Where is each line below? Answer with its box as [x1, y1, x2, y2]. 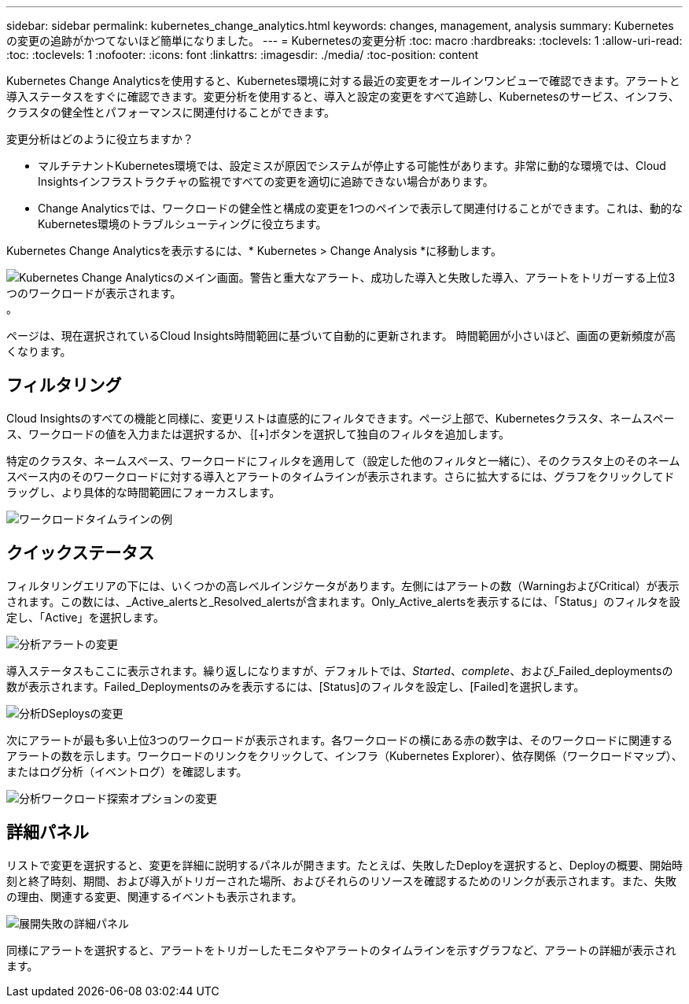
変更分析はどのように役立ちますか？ [6, 132, 193, 146]
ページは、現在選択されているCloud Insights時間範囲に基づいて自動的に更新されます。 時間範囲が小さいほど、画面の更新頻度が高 [6, 329, 676, 342]
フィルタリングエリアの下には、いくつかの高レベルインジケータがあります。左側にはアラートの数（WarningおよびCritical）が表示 [6, 578, 680, 592]
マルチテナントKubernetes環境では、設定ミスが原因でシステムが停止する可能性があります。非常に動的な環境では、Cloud [38, 159, 666, 172]
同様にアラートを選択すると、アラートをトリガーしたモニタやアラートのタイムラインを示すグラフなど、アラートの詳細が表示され [6, 943, 676, 957]
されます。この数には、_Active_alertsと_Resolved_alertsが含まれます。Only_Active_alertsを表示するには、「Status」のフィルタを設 [6, 594, 680, 608]
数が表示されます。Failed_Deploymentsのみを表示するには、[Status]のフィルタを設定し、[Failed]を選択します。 [6, 679, 585, 693]
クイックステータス [6, 543, 155, 563]
